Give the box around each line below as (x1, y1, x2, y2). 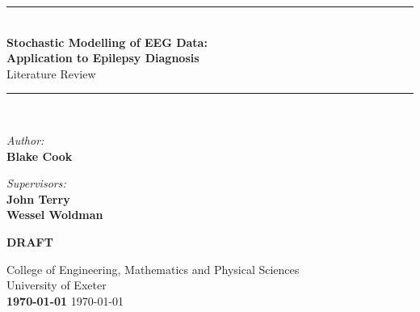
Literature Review (6, 65, 96, 82)
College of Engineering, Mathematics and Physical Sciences (6, 260, 300, 277)
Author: (6, 131, 44, 148)
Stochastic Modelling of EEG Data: (6, 33, 208, 50)
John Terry (6, 190, 70, 207)
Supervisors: (6, 175, 66, 192)
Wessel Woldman (6, 206, 103, 223)
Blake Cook (6, 147, 73, 164)
